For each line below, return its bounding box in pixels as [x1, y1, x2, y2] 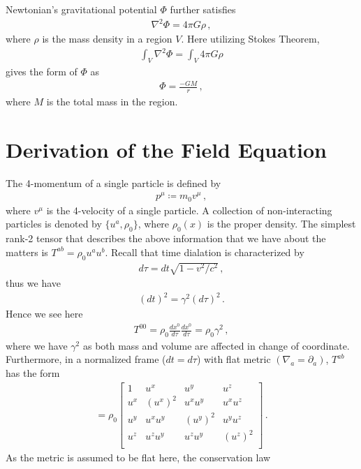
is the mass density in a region [42, 31, 172, 46]
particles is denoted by [6, 216, 102, 231]
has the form [6, 366, 60, 380]
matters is [6, 244, 48, 259]
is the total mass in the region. [46, 94, 178, 109]
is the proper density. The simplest [207, 216, 356, 231]
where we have [6, 338, 68, 352]
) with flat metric [196, 352, 271, 366]
